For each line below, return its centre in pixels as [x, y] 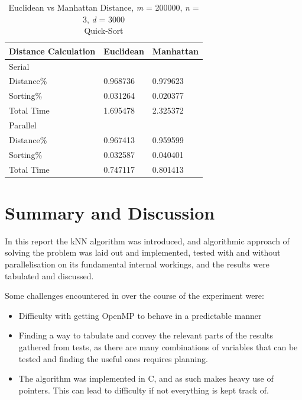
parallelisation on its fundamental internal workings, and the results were [137, 264]
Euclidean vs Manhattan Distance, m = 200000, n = [104, 7]
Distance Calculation [52, 51]
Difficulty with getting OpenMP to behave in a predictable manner [140, 315]
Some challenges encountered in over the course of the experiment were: [134, 296]
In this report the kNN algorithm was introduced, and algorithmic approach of [147, 241]
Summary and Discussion [110, 212]
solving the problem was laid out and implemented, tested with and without [143, 252]
